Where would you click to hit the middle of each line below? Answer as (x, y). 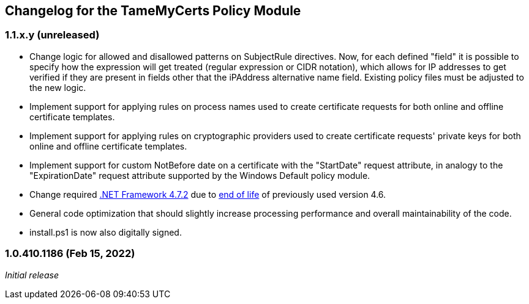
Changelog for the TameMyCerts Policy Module (153, 11)
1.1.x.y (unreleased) (52, 35)
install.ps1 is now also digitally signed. (106, 232)
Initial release (32, 275)
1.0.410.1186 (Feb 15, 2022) (70, 254)
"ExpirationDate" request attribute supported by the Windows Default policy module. (200, 175)
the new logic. (58, 87)
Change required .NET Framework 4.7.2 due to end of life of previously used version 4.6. (208, 194)
